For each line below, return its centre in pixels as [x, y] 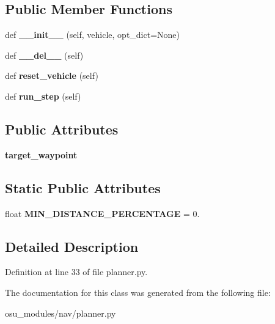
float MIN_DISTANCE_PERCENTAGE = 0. [102, 213]
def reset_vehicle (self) [52, 75]
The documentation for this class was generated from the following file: [138, 292]
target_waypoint [41, 154]
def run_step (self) [43, 96]
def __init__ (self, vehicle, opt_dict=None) [93, 35]
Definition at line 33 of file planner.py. [76, 272]
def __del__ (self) [44, 55]
